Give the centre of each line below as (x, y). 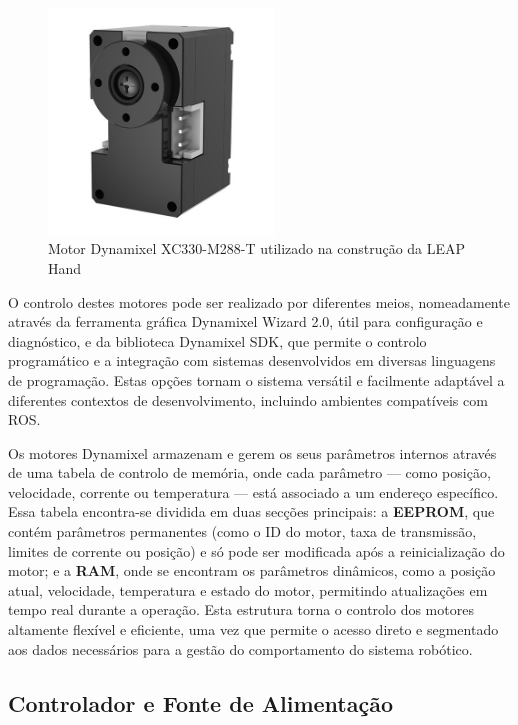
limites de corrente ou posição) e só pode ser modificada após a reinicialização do (256, 550)
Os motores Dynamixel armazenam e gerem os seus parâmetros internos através (252, 452)
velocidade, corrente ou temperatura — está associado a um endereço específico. (253, 491)
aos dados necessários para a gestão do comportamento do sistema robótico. (240, 648)
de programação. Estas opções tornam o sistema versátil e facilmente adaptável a (256, 379)
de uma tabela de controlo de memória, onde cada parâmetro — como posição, (249, 472)
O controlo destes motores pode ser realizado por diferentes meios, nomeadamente (259, 301)
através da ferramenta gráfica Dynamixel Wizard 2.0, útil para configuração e (245, 321)
